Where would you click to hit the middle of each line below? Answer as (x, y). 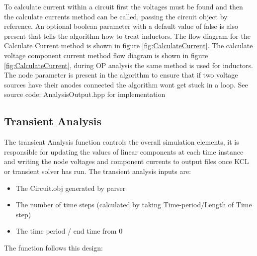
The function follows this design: (53, 247)
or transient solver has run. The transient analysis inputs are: (98, 171)
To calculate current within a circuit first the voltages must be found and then (124, 6)
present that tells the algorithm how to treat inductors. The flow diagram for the (127, 36)
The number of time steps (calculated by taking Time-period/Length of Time (134, 205)
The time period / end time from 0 (69, 231)
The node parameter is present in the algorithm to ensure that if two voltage (121, 75)
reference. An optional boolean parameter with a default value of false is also (121, 26)
